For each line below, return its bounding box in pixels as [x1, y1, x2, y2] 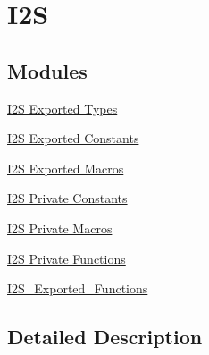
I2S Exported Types [7, 98, 118, 117]
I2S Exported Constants [7, 129, 139, 148]
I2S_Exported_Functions [7, 279, 148, 298]
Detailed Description [7, 323, 203, 351]
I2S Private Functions [7, 249, 126, 267]
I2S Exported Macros [7, 158, 124, 177]
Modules [7, 56, 88, 84]
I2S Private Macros [7, 218, 113, 237]
